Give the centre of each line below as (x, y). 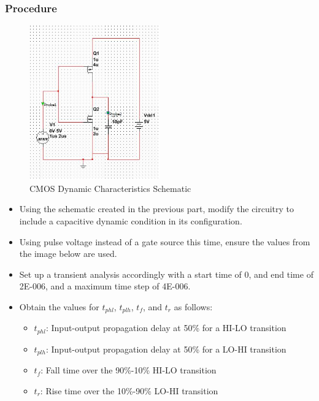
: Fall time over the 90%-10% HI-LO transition (129, 370)
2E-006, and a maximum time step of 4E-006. (105, 286)
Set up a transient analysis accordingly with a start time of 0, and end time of (166, 274)
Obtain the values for (59, 306)
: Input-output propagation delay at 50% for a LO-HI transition (166, 349)
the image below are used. (68, 254)
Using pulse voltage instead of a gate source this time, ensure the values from (165, 241)
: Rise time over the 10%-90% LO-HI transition (129, 390)
